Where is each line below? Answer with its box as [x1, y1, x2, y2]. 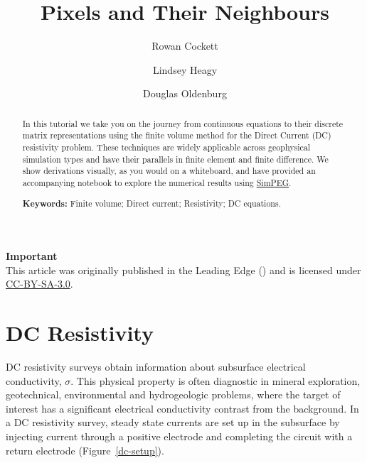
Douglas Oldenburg [143, 86, 227, 101]
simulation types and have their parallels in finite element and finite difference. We [22, 153, 329, 165]
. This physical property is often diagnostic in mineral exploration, [70, 373, 361, 388]
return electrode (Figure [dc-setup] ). [6, 442, 164, 457]
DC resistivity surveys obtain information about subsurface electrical [6, 359, 306, 374]
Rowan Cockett [151, 38, 218, 53]
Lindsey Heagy [152, 62, 218, 77]
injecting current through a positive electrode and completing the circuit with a [6, 429, 353, 444]
